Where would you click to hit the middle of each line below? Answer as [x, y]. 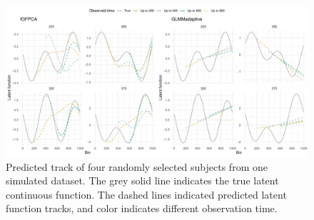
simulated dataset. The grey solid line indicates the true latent [142, 180]
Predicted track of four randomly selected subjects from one [137, 166]
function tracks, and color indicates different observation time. [142, 208]
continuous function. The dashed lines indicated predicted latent [146, 194]
